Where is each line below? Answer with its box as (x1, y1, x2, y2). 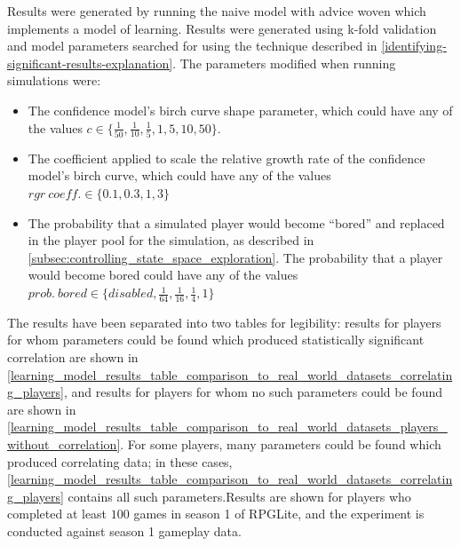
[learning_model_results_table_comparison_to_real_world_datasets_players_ (7, 417, 448, 436)
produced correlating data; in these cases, (7, 452, 233, 471)
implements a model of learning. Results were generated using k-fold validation (7, 19, 437, 37)
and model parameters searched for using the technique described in (7, 36, 378, 55)
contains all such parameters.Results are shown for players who (68, 487, 411, 505)
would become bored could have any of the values (28, 265, 298, 284)
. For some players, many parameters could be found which (120, 435, 441, 454)
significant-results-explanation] (7, 53, 173, 72)
